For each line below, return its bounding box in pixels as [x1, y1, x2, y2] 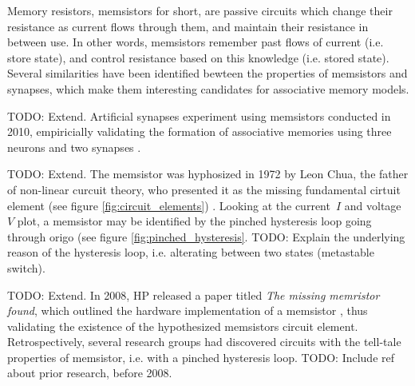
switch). [7, 259, 45, 276]
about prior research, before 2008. [7, 364, 172, 381]
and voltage [344, 197, 401, 213]
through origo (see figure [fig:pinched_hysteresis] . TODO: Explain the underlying [7, 228, 405, 245]
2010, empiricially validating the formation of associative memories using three [7, 123, 392, 140]
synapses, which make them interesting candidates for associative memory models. [7, 80, 409, 97]
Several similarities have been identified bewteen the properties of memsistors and [7, 65, 408, 82]
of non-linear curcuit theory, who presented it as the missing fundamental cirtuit [7, 181, 401, 197]
